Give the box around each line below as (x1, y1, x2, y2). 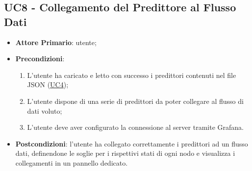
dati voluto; (27, 105, 62, 116)
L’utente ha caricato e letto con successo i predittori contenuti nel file (27, 70, 236, 80)
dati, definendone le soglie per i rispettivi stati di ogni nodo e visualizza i (15, 148, 235, 158)
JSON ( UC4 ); (27, 79, 69, 90)
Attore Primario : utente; (15, 37, 97, 47)
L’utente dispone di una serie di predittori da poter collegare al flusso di (27, 96, 244, 106)
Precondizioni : (15, 53, 65, 64)
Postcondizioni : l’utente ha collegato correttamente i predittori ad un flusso (15, 138, 248, 148)
